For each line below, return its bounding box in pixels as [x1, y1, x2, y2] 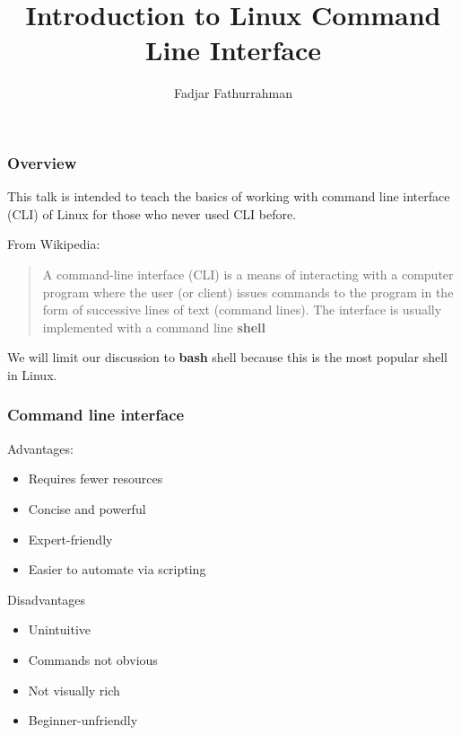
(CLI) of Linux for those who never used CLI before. [7, 204, 297, 223]
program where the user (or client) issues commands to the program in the [42, 282, 454, 301]
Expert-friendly [28, 529, 113, 548]
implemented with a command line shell [42, 317, 266, 336]
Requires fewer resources [28, 469, 163, 488]
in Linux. [7, 365, 57, 384]
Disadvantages [7, 589, 86, 608]
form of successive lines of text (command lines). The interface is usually [42, 300, 442, 319]
